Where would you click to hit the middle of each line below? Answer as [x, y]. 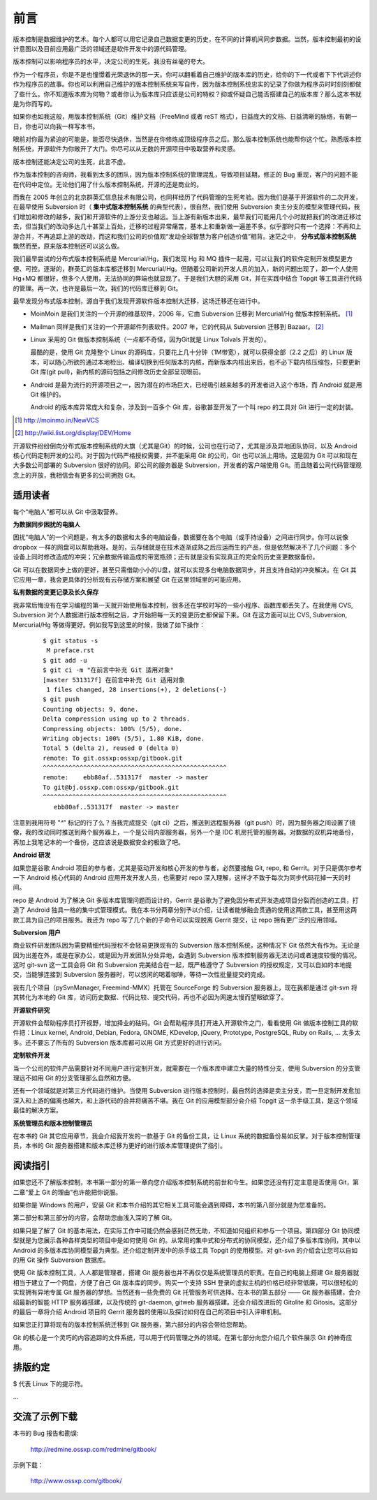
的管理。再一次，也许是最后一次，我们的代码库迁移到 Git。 [97, 288]
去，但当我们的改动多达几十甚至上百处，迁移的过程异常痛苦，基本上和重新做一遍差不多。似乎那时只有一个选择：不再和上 [187, 226]
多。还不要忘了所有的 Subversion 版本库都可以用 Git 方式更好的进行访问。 [119, 1042]
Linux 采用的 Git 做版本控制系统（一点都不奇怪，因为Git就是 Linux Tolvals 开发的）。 [150, 339]
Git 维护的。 [48, 395]
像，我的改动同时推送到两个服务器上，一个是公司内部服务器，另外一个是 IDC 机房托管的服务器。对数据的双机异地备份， [185, 832]
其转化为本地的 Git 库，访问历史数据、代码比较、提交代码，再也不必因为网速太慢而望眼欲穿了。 [150, 997]
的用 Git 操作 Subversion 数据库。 [61, 1260]
